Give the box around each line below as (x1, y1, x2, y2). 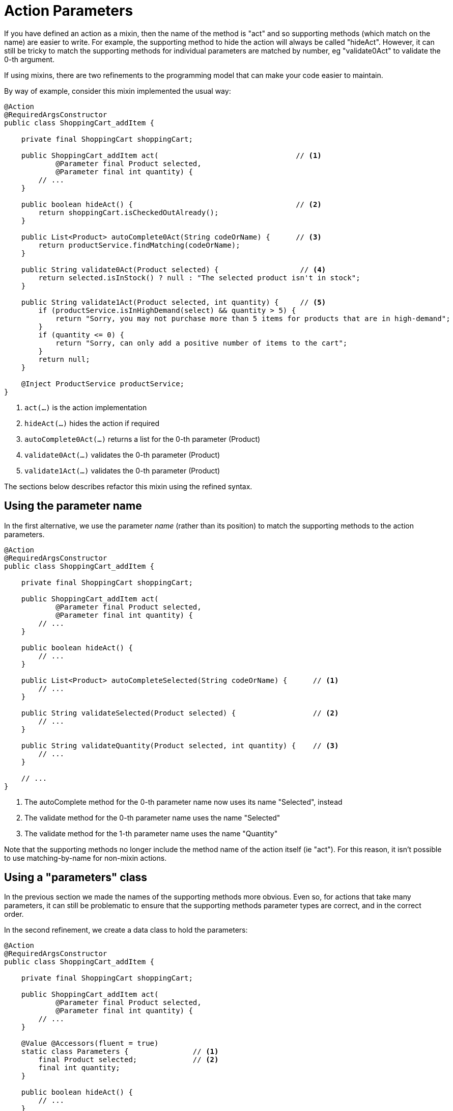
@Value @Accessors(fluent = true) (21, 1039, 159, 1048)
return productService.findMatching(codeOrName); (38, 241, 240, 249)
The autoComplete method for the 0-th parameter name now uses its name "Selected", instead (24, 797, 343, 806)
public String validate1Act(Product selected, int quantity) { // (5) (21, 298, 326, 306)
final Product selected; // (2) (38, 1055, 219, 1064)
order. (4, 910, 24, 919)
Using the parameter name (4, 499, 142, 513)
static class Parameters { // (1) (21, 1047, 219, 1056)
